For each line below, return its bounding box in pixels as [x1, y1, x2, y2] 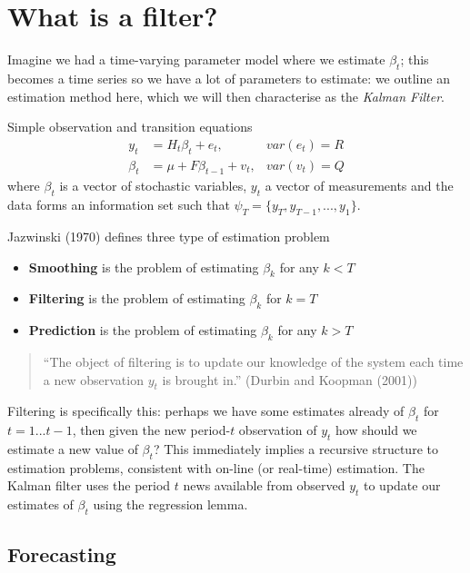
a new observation [43, 370, 144, 389]
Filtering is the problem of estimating [28, 289, 245, 308]
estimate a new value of [7, 439, 138, 458]
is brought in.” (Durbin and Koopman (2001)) [162, 370, 417, 389]
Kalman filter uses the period [7, 476, 171, 495]
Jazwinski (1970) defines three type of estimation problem [7, 226, 330, 245]
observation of [238, 420, 317, 440]
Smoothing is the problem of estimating [28, 257, 259, 276]
